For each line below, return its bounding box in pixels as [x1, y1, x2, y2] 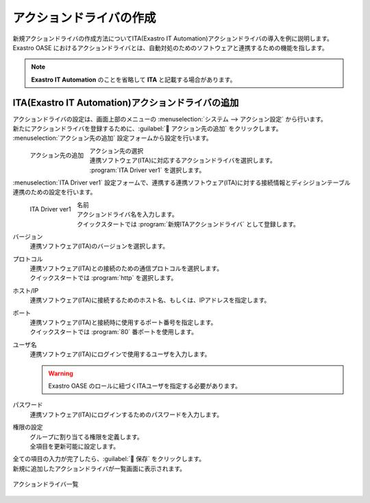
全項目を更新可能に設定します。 [29, 442, 120, 450]
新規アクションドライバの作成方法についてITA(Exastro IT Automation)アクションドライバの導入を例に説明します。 [12, 34, 334, 43]
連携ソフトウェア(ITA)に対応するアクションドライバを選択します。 [89, 156, 277, 165]
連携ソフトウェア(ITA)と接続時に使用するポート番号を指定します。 [29, 318, 217, 327]
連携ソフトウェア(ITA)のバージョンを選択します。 [29, 242, 169, 250]
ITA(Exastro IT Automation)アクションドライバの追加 [12, 97, 239, 108]
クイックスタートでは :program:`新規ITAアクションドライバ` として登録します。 [76, 220, 299, 228]
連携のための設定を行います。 [12, 188, 97, 196]
